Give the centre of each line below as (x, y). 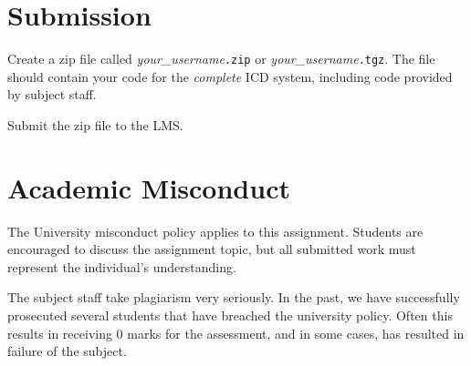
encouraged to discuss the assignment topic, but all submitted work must (212, 249)
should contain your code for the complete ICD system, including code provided (230, 76)
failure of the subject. (67, 351)
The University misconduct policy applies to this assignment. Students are (215, 231)
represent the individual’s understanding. (122, 266)
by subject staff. (52, 94)
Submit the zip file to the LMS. (95, 124)
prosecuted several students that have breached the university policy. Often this (230, 315)
